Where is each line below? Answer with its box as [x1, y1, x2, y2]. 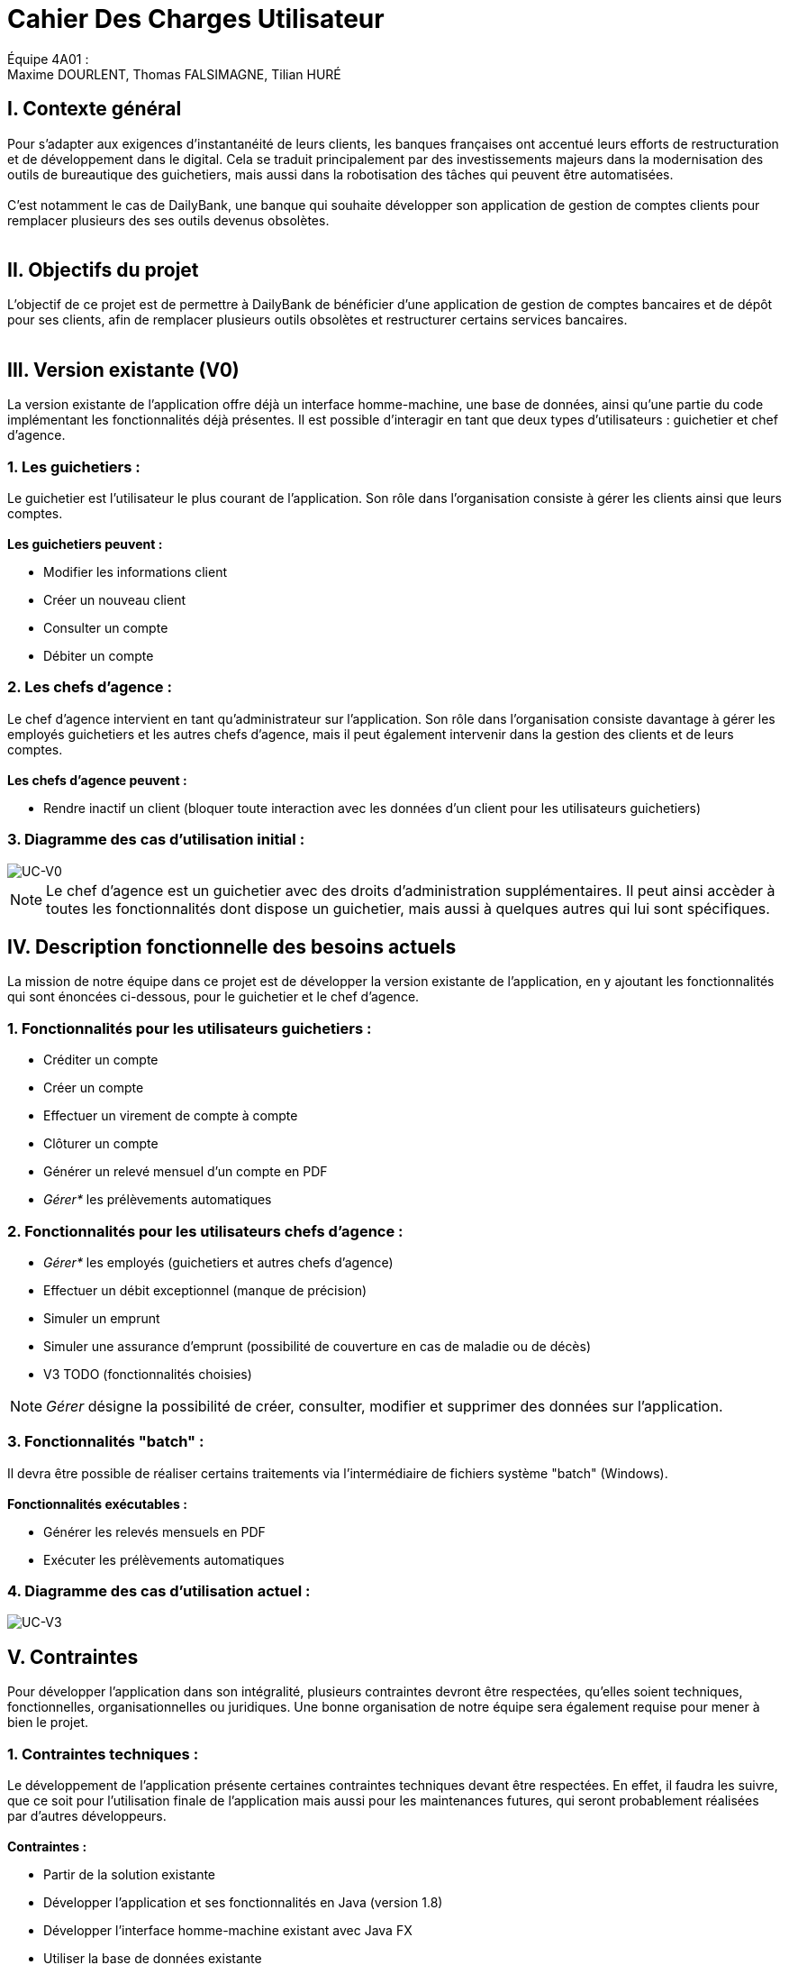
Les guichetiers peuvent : [7, 536, 163, 553]
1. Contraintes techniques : [7, 1744, 199, 1763]
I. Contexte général [7, 97, 182, 121]
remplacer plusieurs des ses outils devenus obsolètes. [7, 212, 330, 228]
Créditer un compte [43, 1052, 159, 1068]
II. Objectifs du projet [7, 259, 199, 282]
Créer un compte [43, 1080, 144, 1096]
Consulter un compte [43, 620, 168, 636]
